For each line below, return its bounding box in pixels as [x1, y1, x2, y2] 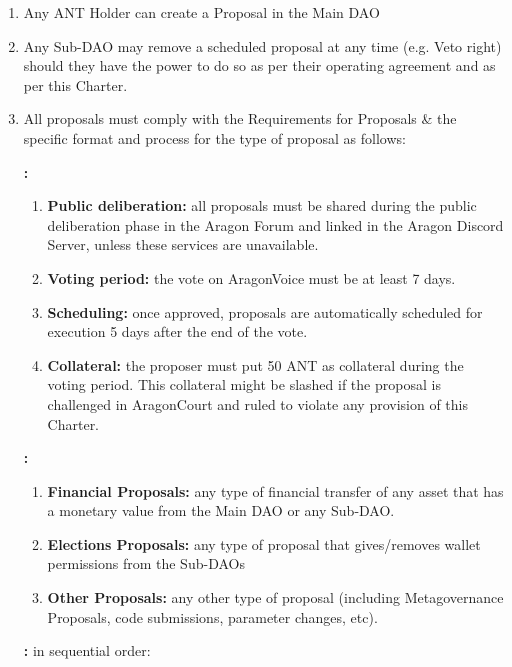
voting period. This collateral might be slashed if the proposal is [47, 374, 441, 395]
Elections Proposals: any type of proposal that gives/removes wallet [47, 533, 481, 554]
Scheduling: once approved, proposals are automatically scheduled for [47, 301, 483, 322]
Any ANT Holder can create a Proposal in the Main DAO [23, 2, 380, 22]
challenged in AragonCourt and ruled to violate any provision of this [47, 393, 468, 414]
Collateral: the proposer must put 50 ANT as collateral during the [47, 354, 464, 375]
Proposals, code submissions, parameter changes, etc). [47, 606, 378, 627]
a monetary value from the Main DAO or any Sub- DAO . [47, 500, 395, 521]
